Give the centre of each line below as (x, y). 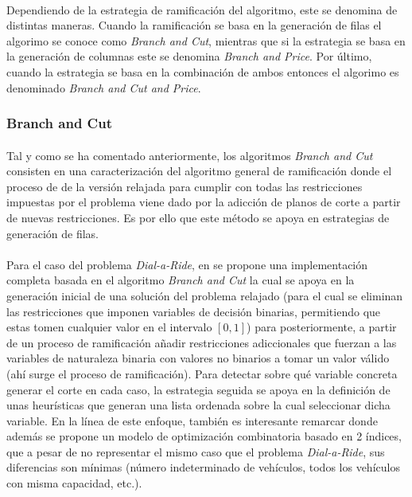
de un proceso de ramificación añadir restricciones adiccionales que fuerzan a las (202, 342)
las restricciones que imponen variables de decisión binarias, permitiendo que (194, 311)
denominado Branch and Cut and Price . (104, 87)
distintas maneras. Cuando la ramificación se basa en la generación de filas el (194, 25)
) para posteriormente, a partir (322, 327)
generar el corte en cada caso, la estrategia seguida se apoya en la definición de (198, 389)
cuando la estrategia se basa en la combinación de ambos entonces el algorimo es (203, 71)
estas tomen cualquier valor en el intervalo (109, 327)
